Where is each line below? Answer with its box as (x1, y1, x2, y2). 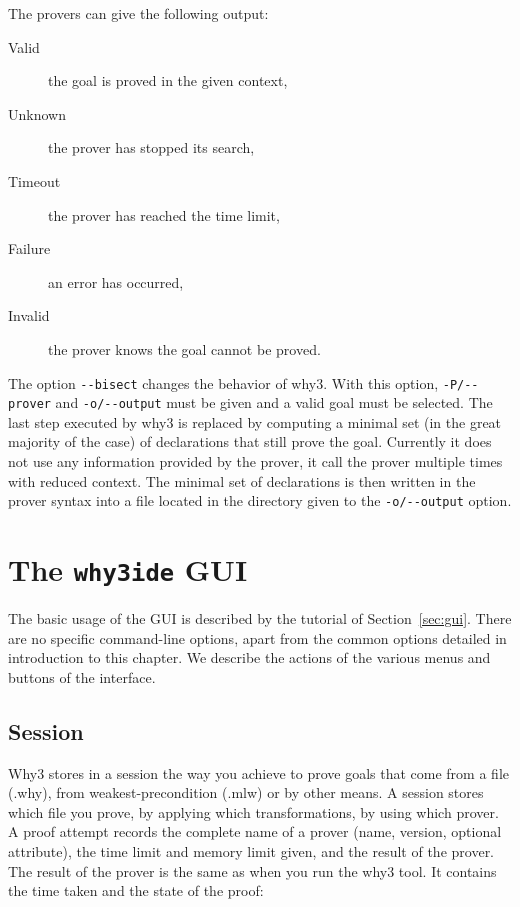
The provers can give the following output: (8, 3, 269, 23)
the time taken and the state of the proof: (8, 880, 264, 901)
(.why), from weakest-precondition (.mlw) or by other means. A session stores (8, 782, 484, 803)
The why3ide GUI (8, 549, 248, 590)
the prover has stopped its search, (48, 137, 255, 158)
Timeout (8, 170, 61, 191)
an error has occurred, (48, 271, 184, 292)
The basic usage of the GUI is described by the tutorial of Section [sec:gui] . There (8, 608, 512, 629)
